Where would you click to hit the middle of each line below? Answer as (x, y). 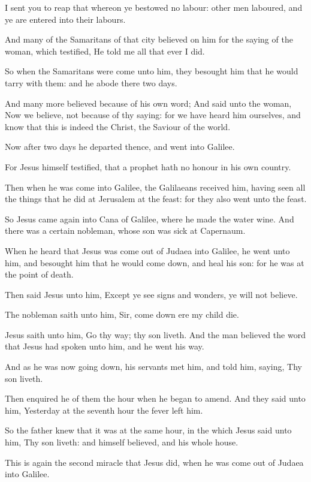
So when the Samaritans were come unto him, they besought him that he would (152, 71)
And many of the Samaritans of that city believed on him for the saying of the (149, 39)
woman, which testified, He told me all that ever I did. (105, 51)
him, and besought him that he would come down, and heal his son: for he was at (155, 262)
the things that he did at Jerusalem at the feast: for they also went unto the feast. (156, 199)
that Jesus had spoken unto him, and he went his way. (105, 346)
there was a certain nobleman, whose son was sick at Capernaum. (125, 231)
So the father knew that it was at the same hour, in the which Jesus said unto (148, 430)
